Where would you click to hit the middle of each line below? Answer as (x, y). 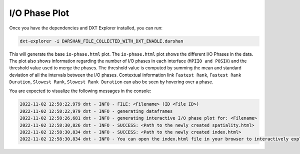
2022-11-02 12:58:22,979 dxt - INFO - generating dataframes (96, 111)
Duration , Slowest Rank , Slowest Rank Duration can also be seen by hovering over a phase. (111, 82)
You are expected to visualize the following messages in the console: (80, 91)
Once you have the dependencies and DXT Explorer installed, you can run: (86, 28)
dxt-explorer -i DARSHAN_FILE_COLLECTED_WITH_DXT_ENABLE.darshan (101, 41)
